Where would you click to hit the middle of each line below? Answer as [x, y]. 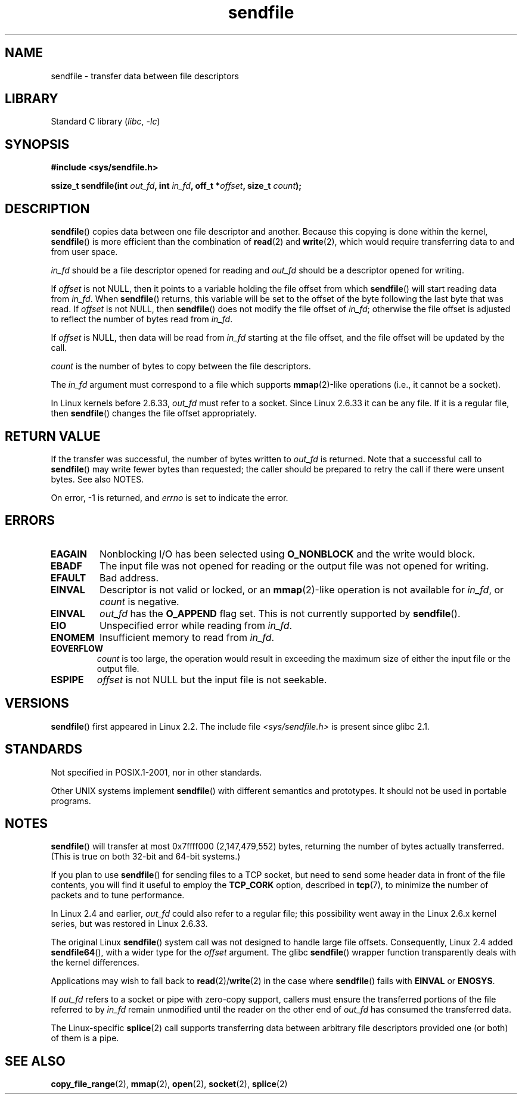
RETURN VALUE [53, 436]
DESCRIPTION [47, 208]
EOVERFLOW [77, 648]
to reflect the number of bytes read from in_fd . [142, 319]
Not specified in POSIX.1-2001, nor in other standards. [156, 772]
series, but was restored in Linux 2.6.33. [129, 924]
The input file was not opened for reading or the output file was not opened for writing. [294, 566]
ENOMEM [72, 637]
